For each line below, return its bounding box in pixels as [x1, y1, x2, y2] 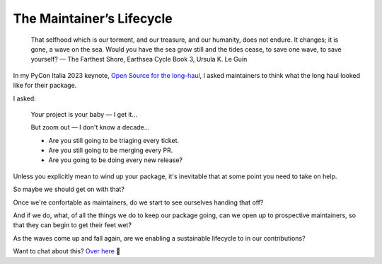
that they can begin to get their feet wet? [13, 221, 132, 229]
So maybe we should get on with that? [13, 185, 125, 194]
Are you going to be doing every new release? [48, 156, 183, 164]
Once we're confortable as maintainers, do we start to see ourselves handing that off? [13, 198, 264, 207]
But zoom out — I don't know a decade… [30, 123, 150, 132]
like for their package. [13, 81, 77, 90]
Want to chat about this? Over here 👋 [13, 247, 120, 256]
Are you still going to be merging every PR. [48, 146, 173, 155]
